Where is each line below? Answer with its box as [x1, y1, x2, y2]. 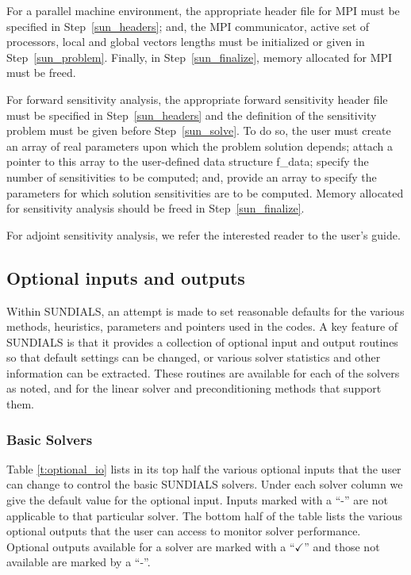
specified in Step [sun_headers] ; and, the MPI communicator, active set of [6, 17, 370, 34]
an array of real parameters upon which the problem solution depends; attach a [6, 137, 393, 154]
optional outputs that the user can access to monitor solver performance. [6, 523, 361, 539]
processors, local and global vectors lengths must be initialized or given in [6, 33, 365, 50]
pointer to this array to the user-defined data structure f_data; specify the [6, 153, 369, 170]
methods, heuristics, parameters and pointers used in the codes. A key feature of [6, 318, 398, 335]
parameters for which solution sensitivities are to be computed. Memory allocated [6, 184, 404, 201]
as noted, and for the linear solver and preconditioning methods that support [6, 380, 382, 397]
